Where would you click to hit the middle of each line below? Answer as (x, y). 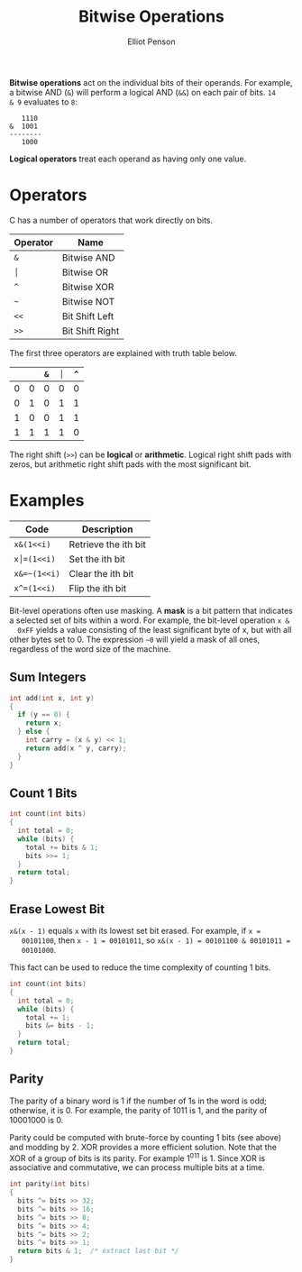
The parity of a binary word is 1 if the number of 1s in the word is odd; (138, 1101)
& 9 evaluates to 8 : (44, 102)
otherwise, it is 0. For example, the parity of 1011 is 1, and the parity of (138, 1110)
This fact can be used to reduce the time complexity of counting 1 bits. (140, 967)
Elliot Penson (151, 41)
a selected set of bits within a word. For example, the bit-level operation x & (150, 620)
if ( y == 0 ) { (44, 715)
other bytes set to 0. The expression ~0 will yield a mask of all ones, (135, 639)
